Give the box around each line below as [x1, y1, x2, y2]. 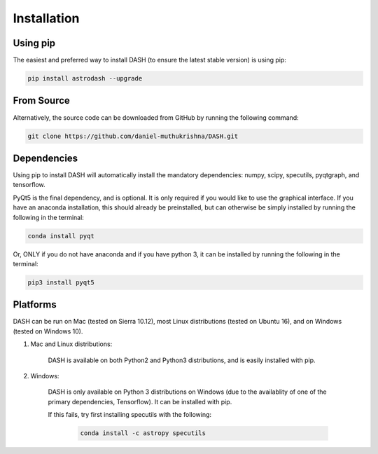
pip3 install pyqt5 [27, 278, 94, 287]
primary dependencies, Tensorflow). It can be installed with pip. [48, 397, 232, 406]
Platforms [13, 298, 57, 311]
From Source [13, 95, 70, 106]
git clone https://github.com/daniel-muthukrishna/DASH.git [27, 132, 239, 140]
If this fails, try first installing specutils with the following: [48, 411, 212, 419]
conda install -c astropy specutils [80, 429, 206, 437]
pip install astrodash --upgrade [27, 74, 143, 83]
